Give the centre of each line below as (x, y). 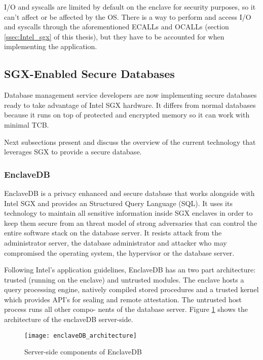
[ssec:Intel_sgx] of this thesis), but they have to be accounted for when (114, 36)
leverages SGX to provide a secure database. (73, 152)
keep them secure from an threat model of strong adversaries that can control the (131, 223)
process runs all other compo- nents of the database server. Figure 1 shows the (126, 309)
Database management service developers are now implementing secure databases (130, 95)
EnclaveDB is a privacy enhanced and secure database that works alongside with (129, 193)
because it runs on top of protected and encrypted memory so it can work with (127, 115)
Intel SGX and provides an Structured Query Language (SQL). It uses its (118, 203)
